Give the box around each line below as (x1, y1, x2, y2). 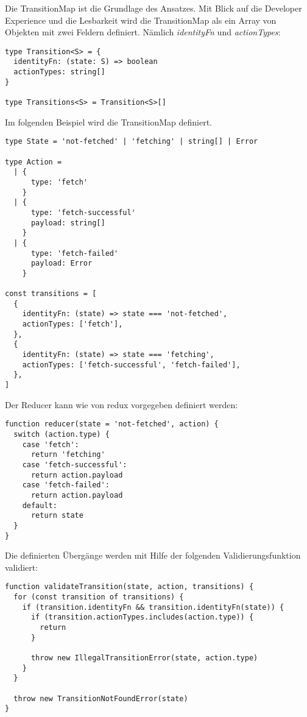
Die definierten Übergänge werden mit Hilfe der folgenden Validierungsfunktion (5, 549, 301, 562)
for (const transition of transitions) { (13, 593, 184, 602)
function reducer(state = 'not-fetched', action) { (5, 420, 219, 429)
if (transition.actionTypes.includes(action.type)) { (30, 613, 254, 622)
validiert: (5, 560, 38, 573)
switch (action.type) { (13, 429, 110, 439)
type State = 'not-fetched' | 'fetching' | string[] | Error (5, 137, 258, 146)
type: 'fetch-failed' (30, 249, 119, 258)
